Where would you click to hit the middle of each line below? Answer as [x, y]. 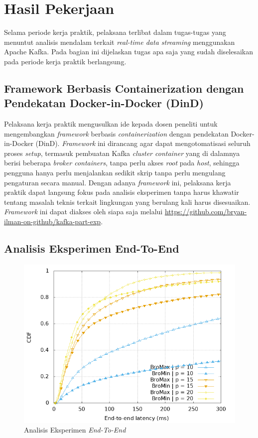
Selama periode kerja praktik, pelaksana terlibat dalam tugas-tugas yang [115, 32]
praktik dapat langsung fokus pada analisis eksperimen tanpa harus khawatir [122, 192]
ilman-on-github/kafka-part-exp [53, 221]
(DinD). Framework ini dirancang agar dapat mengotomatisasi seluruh [143, 143]
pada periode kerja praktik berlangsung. [65, 61]
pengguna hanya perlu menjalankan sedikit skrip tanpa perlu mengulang [115, 173]
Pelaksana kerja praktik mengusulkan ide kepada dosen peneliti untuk [111, 124]
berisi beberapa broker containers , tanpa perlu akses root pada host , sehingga [122, 163]
